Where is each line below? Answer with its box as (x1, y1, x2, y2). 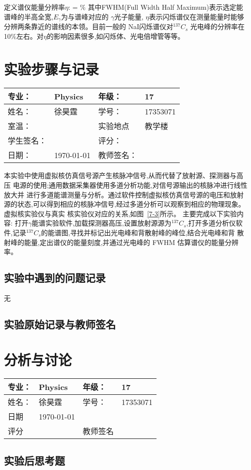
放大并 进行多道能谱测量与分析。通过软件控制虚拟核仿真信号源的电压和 (4, 189, 230, 199)
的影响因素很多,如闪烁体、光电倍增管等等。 (47, 31, 185, 41)
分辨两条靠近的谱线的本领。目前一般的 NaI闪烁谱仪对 (4, 21, 173, 32)
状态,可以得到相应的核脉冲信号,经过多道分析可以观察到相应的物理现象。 (17, 199, 245, 209)
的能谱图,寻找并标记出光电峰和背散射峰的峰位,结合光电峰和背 (41, 227, 235, 237)
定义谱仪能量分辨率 (4, 2, 65, 12)
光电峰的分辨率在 (190, 21, 245, 32)
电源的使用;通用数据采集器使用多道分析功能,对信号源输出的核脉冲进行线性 (13, 179, 248, 190)
